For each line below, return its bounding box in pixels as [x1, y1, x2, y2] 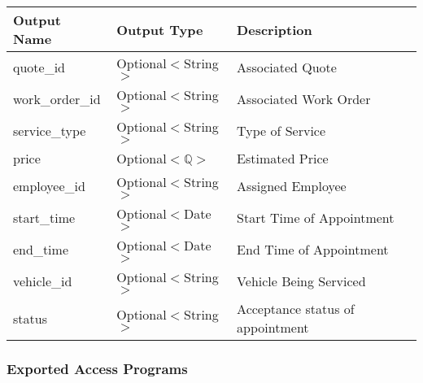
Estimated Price [237, 149, 329, 168]
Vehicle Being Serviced [237, 272, 366, 290]
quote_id [13, 58, 66, 76]
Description [237, 20, 312, 39]
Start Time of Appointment [237, 208, 395, 227]
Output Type [116, 20, 203, 39]
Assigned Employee [237, 176, 347, 195]
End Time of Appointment [237, 240, 389, 259]
